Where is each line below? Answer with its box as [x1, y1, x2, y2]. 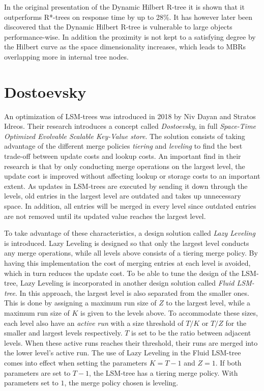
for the [225, 317, 247, 328]
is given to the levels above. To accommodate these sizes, [80, 307, 258, 318]
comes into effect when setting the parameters [4, 357, 148, 368]
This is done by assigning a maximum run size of [4, 297, 157, 308]
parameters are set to [4, 367, 71, 378]
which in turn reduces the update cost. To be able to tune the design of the [4, 267, 239, 278]
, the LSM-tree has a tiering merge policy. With [89, 367, 238, 378]
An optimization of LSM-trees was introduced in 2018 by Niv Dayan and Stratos [4, 110, 256, 121]
